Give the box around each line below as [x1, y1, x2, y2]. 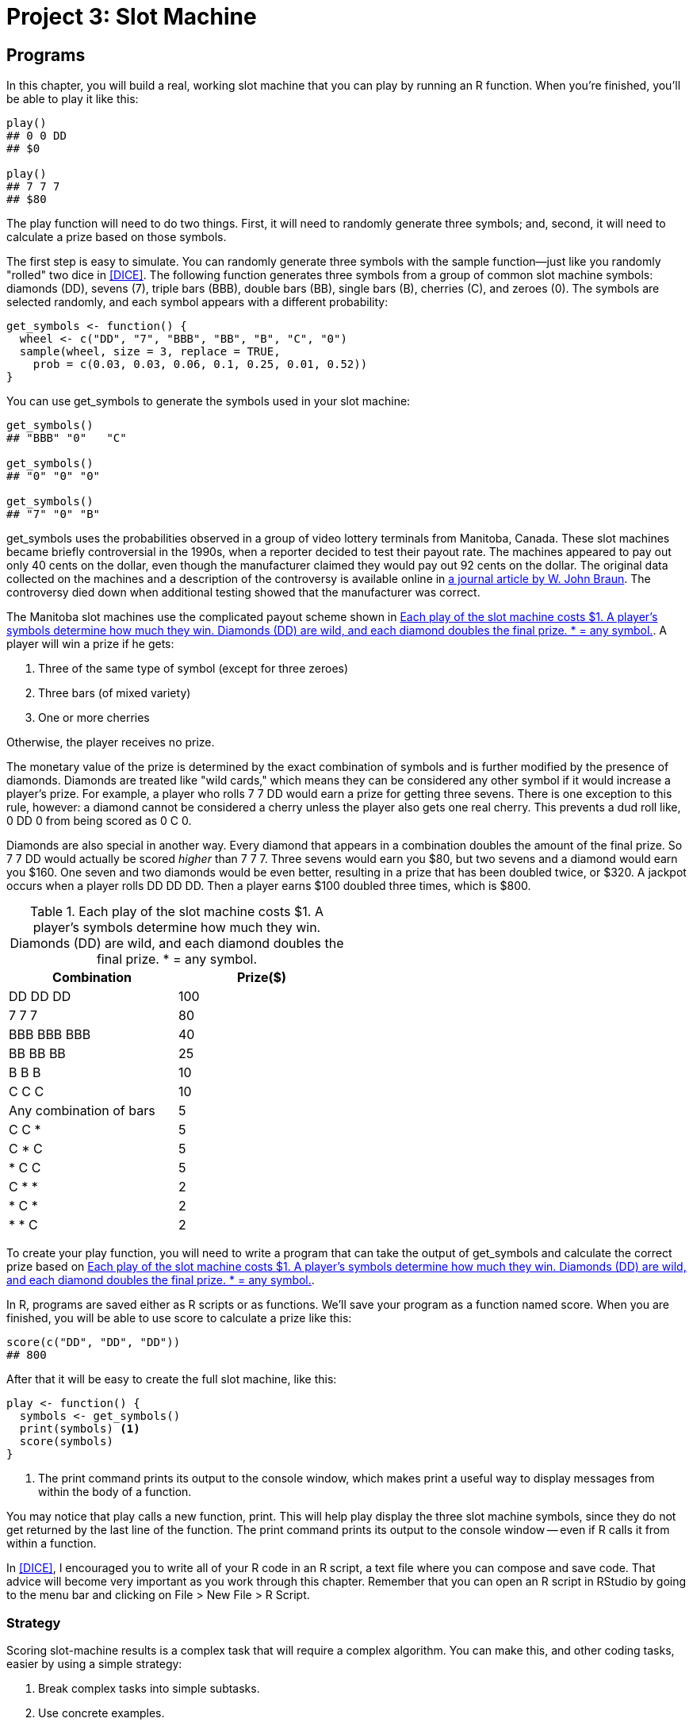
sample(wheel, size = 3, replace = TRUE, [19, 345, 281, 359]
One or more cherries [38, 711, 150, 725]
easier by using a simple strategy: [6, 1656, 182, 1670]
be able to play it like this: [6, 92, 139, 106]
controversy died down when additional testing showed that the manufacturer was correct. [6, 585, 481, 600]
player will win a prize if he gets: [6, 637, 174, 651]
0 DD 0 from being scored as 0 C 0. [6, 814, 192, 828]
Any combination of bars [9, 1103, 155, 1119]
